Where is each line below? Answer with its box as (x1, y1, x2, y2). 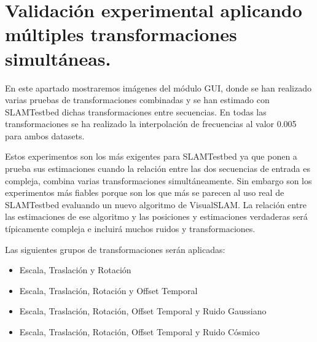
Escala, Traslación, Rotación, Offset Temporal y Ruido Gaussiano (19, 305, 267, 317)
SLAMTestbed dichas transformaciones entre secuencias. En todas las (5, 105, 267, 118)
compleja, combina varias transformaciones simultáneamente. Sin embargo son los (5, 174, 312, 187)
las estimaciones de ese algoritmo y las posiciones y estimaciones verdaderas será (5, 210, 308, 223)
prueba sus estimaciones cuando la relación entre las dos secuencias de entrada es (5, 162, 310, 175)
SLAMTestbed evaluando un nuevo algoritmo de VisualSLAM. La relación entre (5, 198, 307, 211)
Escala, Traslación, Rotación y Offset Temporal (19, 284, 198, 297)
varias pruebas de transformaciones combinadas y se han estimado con (5, 93, 270, 106)
